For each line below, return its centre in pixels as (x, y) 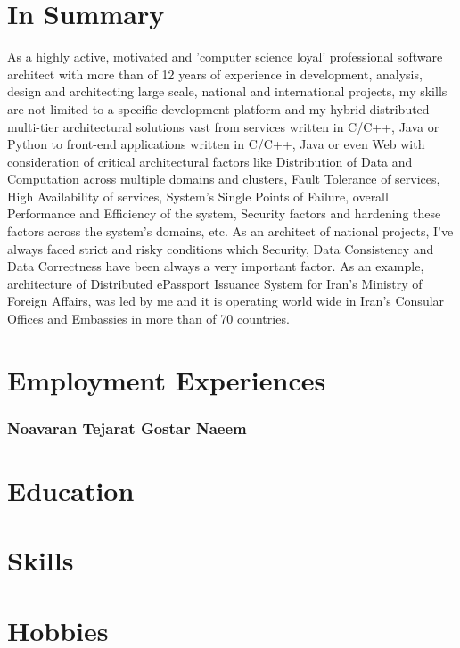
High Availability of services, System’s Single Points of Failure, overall (198, 196)
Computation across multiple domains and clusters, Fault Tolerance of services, (224, 179)
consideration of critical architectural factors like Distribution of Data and (210, 161)
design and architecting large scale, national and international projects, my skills (227, 91)
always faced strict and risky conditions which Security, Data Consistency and (221, 248)
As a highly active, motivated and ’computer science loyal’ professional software (225, 57)
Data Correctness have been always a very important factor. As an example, (216, 266)
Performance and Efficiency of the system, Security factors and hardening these (224, 213)
